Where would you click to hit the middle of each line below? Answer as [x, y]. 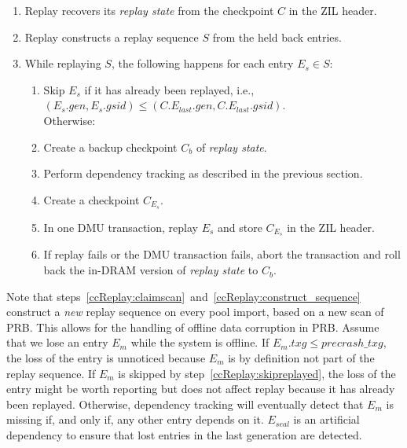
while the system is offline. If [200, 342]
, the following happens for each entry [202, 63]
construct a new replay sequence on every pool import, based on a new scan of [195, 312]
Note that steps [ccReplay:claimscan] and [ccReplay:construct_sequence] [183, 296]
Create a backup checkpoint [110, 147]
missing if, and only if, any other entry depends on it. [135, 419]
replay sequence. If [51, 373]
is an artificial [326, 419]
